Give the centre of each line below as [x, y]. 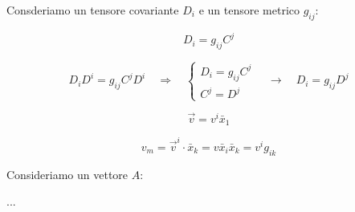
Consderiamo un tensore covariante [93, 10]
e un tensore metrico [249, 10]
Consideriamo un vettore [67, 174]
